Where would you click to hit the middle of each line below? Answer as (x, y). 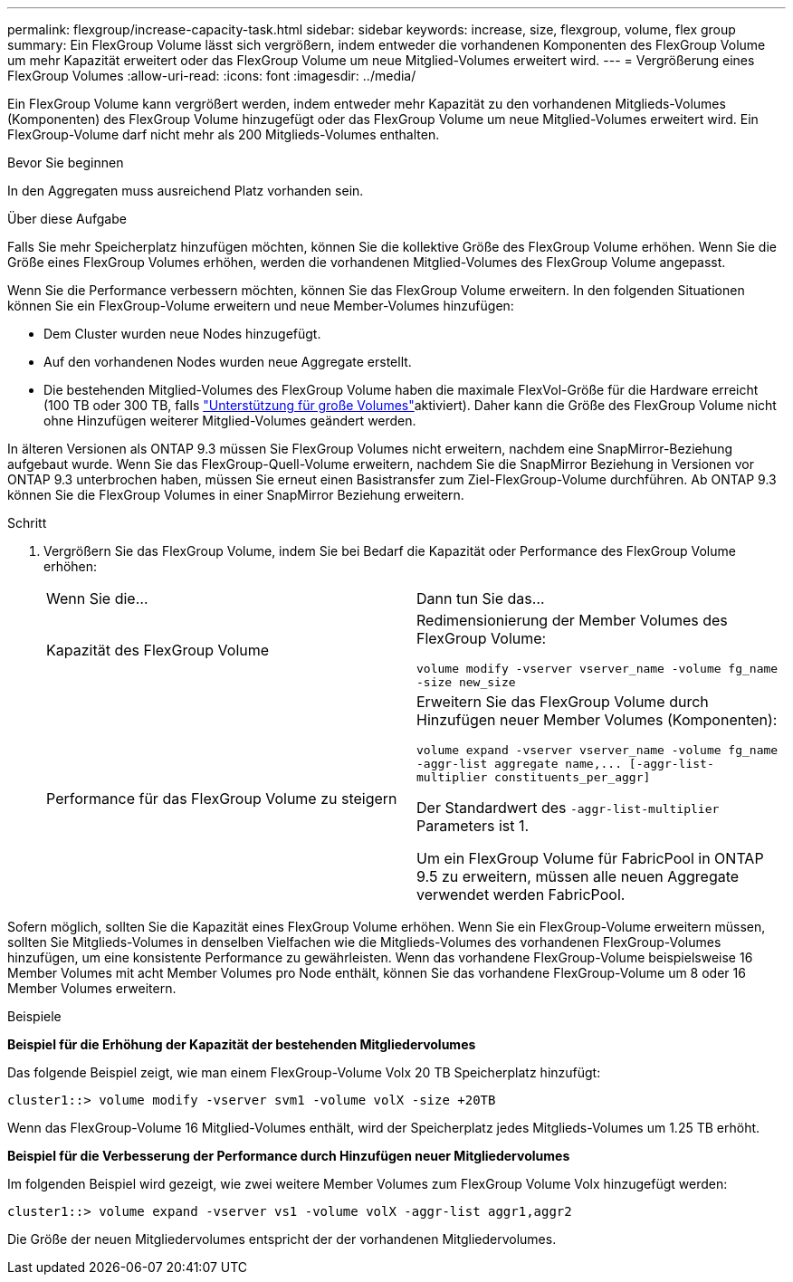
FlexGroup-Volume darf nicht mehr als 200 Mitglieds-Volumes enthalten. (224, 134)
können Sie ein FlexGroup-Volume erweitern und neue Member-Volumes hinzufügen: (261, 306)
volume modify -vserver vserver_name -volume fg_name (597, 669)
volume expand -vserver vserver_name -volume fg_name (597, 750)
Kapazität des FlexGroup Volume (158, 650)
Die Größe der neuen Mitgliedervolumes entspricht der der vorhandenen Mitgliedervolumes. (282, 1239)
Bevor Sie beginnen (66, 163)
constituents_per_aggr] (573, 777)
